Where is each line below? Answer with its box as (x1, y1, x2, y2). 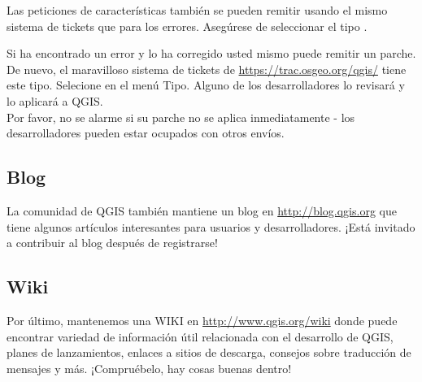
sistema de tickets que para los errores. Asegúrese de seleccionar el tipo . (7, 17, 368, 34)
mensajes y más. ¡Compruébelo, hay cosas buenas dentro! (7, 359, 292, 376)
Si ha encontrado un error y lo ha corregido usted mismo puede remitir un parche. (7, 45, 416, 62)
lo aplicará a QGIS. (7, 92, 103, 109)
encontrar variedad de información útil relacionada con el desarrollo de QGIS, (7, 328, 394, 345)
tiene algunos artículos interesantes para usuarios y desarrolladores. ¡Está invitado (7, 218, 415, 235)
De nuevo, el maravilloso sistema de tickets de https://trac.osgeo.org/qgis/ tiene (7, 60, 407, 77)
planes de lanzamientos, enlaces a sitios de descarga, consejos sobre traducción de (7, 344, 411, 361)
